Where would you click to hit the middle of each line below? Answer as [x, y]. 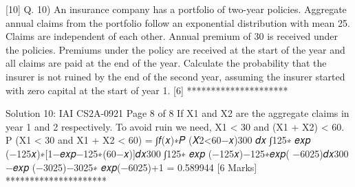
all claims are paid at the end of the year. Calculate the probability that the [166, 63]
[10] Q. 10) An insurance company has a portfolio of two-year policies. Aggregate [176, 9]
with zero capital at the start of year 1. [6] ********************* [147, 90]
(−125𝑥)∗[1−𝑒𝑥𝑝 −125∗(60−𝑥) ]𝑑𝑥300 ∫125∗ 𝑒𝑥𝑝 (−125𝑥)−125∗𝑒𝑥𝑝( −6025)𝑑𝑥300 [177, 153]
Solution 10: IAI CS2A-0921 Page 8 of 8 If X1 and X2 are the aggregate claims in [177, 113]
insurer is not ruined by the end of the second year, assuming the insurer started [175, 76]
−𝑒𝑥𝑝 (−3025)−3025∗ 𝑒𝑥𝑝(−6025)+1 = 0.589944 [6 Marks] [131, 167]
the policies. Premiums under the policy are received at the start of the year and [175, 49]
